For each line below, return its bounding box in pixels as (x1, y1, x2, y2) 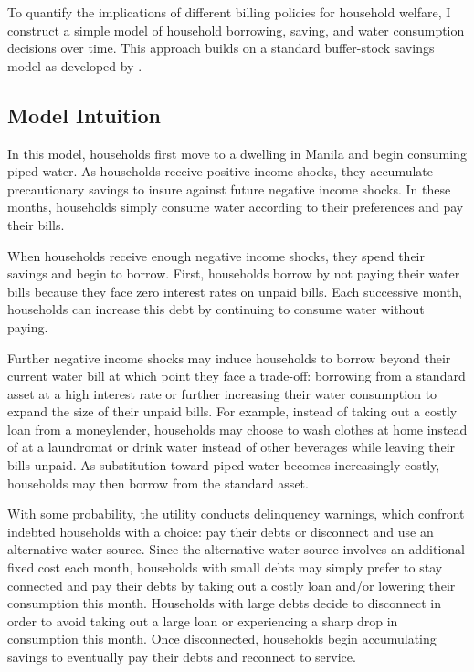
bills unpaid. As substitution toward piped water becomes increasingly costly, (7, 456, 440, 475)
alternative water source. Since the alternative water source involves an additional (7, 540, 465, 559)
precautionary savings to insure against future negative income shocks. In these (7, 179, 451, 198)
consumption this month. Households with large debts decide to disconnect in (7, 593, 441, 613)
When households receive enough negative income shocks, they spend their (7, 246, 426, 265)
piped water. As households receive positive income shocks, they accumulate (7, 162, 433, 181)
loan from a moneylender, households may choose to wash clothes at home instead (7, 419, 468, 438)
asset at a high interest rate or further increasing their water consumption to (7, 383, 437, 403)
